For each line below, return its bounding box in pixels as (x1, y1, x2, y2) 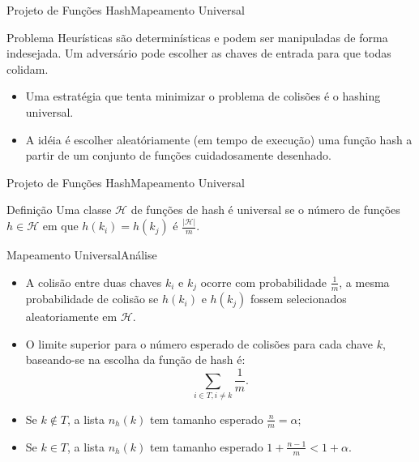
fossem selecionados (250, 290, 347, 307)
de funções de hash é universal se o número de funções (130, 201, 400, 218)
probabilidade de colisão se (25, 290, 159, 307)
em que (42, 217, 79, 234)
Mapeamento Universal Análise (6, 246, 157, 263)
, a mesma (339, 273, 390, 290)
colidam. (6, 60, 49, 77)
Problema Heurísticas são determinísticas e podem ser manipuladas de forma (6, 28, 388, 45)
